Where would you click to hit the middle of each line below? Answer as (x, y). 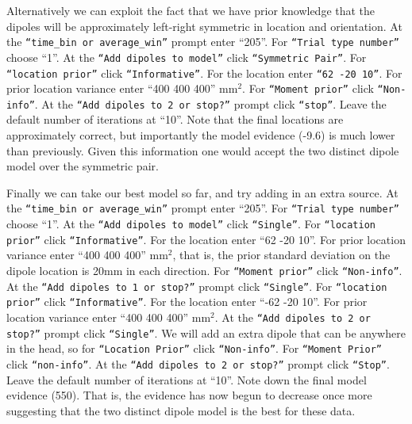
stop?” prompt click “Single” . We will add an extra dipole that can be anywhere (206, 332)
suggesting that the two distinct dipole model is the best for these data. (181, 410)
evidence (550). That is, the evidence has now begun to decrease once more (189, 395)
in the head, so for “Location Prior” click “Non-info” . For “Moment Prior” (194, 348)
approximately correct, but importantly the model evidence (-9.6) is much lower (201, 135)
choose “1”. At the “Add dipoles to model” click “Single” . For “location (191, 224)
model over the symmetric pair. (83, 166)
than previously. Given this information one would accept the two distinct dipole (203, 150)
